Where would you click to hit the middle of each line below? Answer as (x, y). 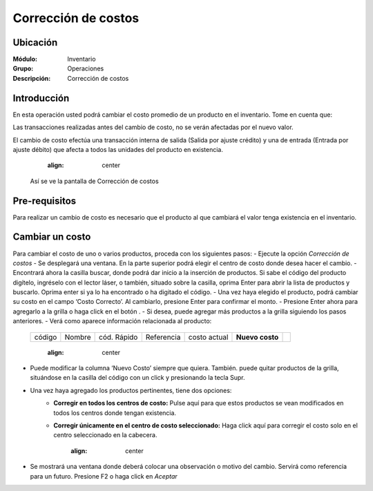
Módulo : (25, 59)
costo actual (208, 337)
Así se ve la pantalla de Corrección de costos (94, 181)
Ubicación (35, 42)
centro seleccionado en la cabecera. (105, 435)
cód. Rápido (118, 337)
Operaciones (86, 68)
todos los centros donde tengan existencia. (115, 413)
